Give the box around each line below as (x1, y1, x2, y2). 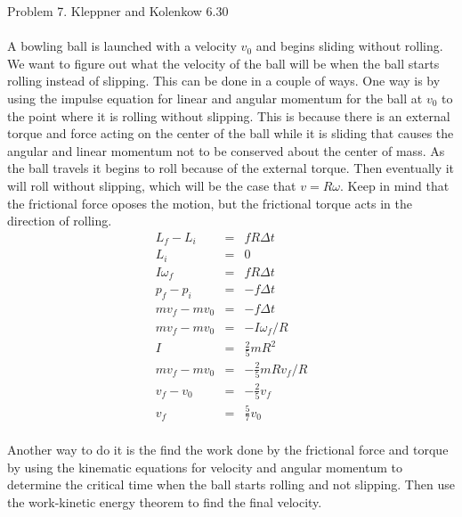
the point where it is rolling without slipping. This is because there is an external (7, 106, 450, 125)
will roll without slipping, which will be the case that (7, 176, 296, 194)
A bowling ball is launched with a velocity (7, 37, 237, 55)
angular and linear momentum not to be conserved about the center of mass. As (7, 141, 445, 160)
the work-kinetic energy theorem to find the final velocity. (7, 492, 322, 511)
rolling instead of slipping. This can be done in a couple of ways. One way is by (7, 71, 441, 90)
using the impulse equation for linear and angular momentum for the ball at (7, 88, 423, 107)
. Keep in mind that (340, 176, 450, 194)
